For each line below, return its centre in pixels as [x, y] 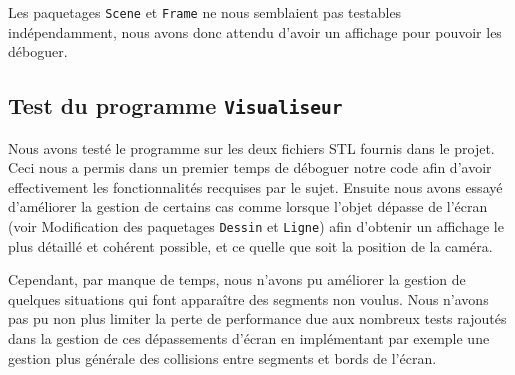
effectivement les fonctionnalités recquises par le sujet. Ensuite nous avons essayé [255, 186]
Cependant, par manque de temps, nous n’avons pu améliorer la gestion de [237, 279]
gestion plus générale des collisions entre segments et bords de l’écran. [222, 357]
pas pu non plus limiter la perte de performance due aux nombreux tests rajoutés [257, 318]
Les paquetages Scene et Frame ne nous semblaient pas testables [205, 12]
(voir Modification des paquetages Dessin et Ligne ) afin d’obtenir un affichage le [256, 226]
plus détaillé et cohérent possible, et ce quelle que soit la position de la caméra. [250, 245]
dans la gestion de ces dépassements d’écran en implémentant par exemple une [249, 338]
